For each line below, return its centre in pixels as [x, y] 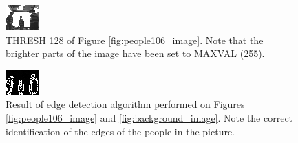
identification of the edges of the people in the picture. [120, 131]
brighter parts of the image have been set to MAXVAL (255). [135, 53]
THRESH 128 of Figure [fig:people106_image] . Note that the [135, 40]
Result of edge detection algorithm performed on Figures [125, 104]
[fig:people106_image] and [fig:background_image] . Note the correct [149, 117]
